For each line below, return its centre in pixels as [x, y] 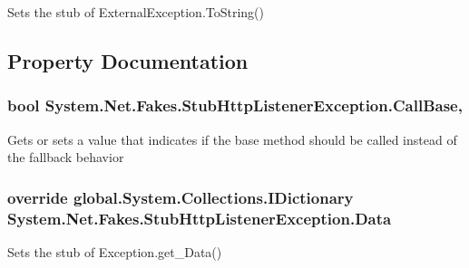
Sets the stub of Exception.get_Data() [115, 251]
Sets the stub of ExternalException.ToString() [136, 12]
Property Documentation [128, 60]
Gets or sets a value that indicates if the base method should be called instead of [232, 139]
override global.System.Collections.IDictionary [181, 197]
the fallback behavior [66, 157]
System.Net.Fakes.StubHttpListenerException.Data [200, 218]
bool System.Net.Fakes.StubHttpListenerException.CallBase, [235, 105]
